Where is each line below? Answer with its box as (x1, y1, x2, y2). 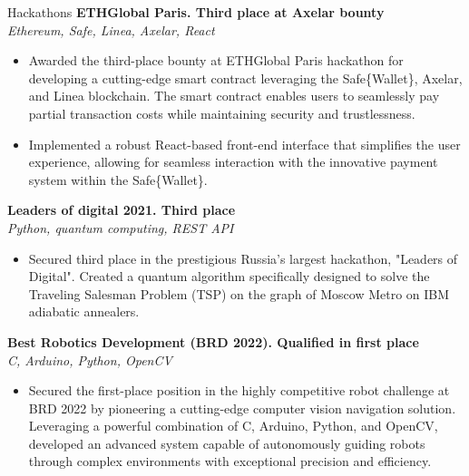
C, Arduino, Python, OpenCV (7, 350, 172, 369)
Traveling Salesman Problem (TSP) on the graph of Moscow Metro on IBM (28, 284, 450, 303)
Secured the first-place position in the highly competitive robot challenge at (28, 381, 450, 400)
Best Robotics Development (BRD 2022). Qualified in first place (7, 332, 419, 351)
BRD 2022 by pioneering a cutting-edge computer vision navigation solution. (28, 398, 456, 417)
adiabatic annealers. (28, 302, 140, 321)
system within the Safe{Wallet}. (28, 170, 208, 189)
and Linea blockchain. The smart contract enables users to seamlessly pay (28, 86, 440, 105)
